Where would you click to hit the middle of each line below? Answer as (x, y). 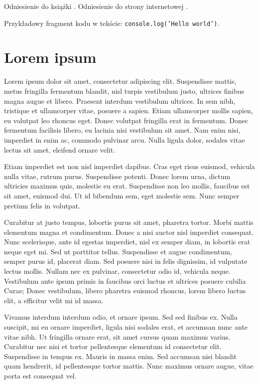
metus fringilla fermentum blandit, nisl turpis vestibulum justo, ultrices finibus (124, 91)
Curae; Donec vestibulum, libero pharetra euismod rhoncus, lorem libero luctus (125, 290)
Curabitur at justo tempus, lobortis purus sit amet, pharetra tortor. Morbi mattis (129, 222)
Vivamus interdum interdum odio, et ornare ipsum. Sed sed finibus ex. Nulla (121, 317)
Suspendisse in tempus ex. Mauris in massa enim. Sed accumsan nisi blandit (121, 356)
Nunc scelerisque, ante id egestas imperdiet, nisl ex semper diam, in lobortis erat (127, 242)
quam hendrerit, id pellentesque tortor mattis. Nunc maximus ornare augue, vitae (129, 366)
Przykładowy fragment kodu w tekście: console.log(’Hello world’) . (112, 23)
